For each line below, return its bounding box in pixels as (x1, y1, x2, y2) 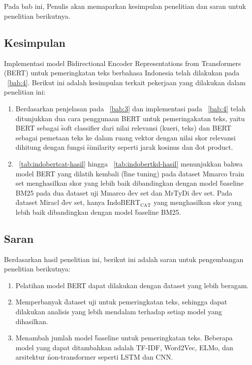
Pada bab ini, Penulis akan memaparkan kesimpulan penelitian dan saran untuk (4, 1, 246, 11)
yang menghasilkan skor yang (153, 197, 242, 207)
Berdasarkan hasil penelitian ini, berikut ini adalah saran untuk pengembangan (4, 254, 244, 264)
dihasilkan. (15, 316, 48, 326)
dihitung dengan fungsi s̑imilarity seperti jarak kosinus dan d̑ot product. (15, 142, 233, 152)
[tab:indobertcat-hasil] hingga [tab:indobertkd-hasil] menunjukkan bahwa (19, 158, 243, 168)
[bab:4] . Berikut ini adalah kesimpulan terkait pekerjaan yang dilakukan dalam (7, 77, 246, 87)
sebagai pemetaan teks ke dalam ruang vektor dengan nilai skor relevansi (15, 132, 236, 142)
